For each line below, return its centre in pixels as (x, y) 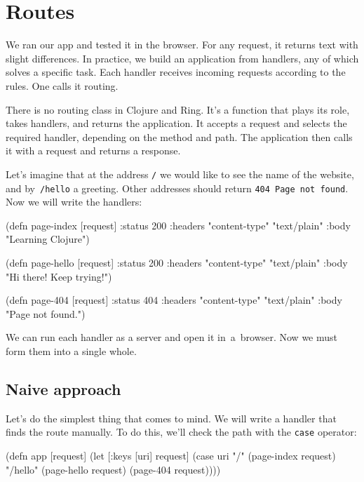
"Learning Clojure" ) (48, 239)
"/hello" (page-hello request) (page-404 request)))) (113, 469)
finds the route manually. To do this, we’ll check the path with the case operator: (181, 432)
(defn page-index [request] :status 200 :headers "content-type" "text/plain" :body (178, 225)
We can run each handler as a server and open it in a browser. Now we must (172, 337)
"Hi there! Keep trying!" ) (59, 276)
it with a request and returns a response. (93, 150)
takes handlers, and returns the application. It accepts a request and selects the (176, 123)
